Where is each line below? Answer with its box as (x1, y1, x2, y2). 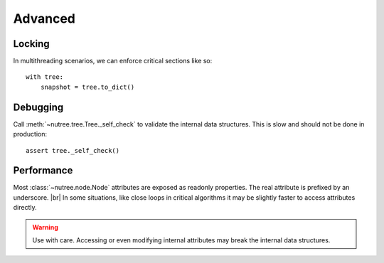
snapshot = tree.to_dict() (40, 82, 135, 91)
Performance (13, 164, 73, 177)
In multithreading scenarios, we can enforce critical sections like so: (13, 57, 213, 65)
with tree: (26, 73, 64, 81)
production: (13, 130, 48, 139)
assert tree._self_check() (26, 146, 120, 154)
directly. (13, 203, 37, 212)
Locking (13, 38, 50, 50)
